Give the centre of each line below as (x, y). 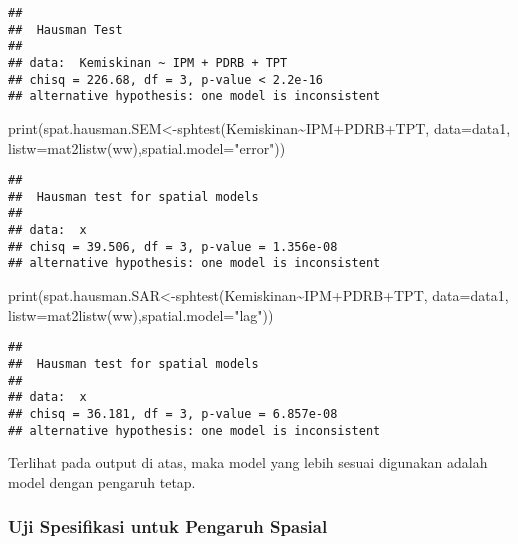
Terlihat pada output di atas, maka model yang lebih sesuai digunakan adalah (248, 462)
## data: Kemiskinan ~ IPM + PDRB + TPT (148, 62)
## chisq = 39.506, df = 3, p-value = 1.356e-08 (173, 246)
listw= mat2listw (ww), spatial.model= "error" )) (147, 147)
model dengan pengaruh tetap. (102, 481)
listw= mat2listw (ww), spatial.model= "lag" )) (141, 314)
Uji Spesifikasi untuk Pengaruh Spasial (168, 526)
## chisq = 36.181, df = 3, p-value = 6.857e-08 (173, 413)
